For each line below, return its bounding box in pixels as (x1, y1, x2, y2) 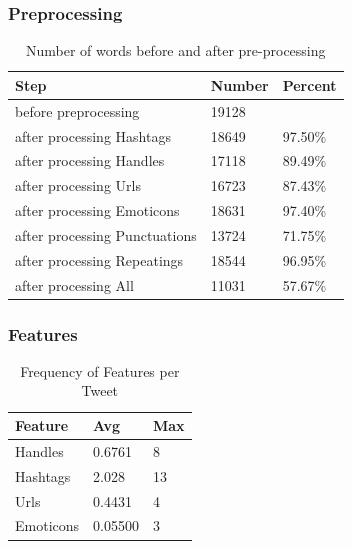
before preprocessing (15, 100, 140, 121)
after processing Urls (15, 175, 141, 196)
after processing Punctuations (15, 224, 197, 245)
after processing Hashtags (15, 125, 171, 146)
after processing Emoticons (15, 200, 180, 221)
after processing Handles (15, 150, 165, 171)
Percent (282, 74, 337, 95)
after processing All (15, 274, 134, 295)
